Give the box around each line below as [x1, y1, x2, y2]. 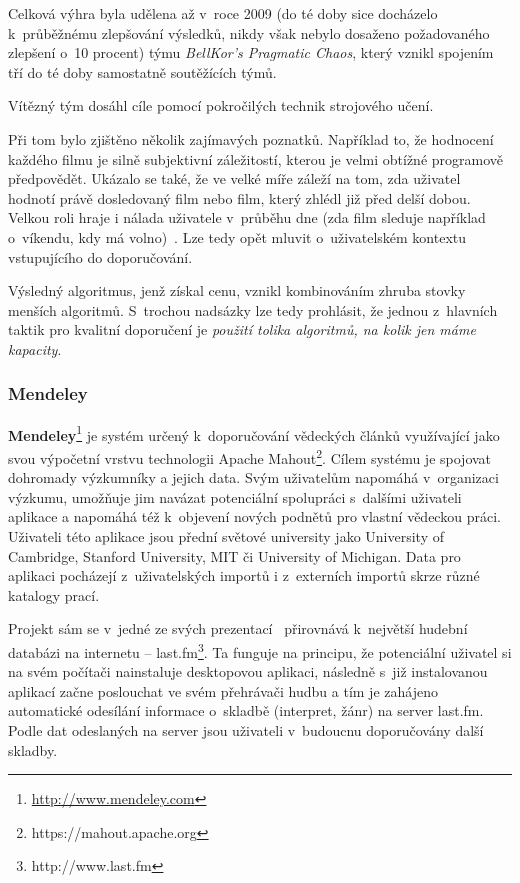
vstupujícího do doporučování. [8, 246, 193, 267]
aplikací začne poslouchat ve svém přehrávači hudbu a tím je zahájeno [8, 680, 438, 701]
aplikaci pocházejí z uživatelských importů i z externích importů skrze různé [8, 565, 480, 586]
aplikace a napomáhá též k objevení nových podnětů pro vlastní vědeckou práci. [8, 506, 501, 527]
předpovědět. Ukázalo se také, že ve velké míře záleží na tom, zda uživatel [8, 168, 461, 189]
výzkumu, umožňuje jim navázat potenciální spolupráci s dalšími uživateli [8, 486, 462, 507]
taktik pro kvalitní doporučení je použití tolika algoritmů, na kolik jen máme [8, 319, 476, 340]
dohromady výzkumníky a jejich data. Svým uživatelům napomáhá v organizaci [8, 467, 499, 488]
